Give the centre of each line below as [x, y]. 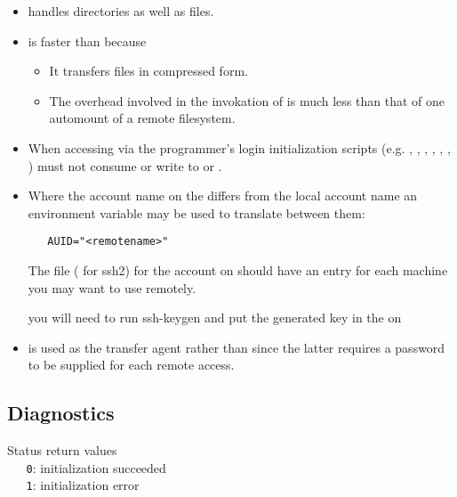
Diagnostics [61, 413]
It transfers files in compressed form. [148, 71]
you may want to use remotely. [112, 287]
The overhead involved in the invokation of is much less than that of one [247, 100]
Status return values [62, 450]
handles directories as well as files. [121, 11]
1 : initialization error [83, 485]
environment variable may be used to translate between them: [196, 212]
